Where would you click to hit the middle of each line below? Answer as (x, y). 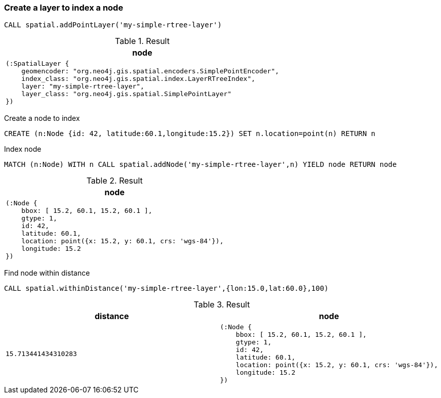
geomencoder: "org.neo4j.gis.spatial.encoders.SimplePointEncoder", (150, 71)
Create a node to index (42, 118)
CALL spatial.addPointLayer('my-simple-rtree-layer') (113, 25)
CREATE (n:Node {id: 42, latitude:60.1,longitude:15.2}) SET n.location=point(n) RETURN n (190, 134)
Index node (23, 149)
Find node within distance (47, 273)
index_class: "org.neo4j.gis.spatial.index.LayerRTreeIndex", (138, 79)
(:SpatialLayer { (37, 64)
